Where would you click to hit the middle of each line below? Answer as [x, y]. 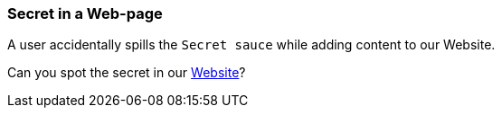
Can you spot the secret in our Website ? [127, 73]
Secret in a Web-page [85, 13]
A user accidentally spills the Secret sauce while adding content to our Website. [251, 45]
